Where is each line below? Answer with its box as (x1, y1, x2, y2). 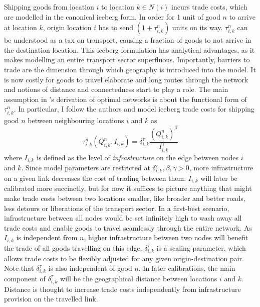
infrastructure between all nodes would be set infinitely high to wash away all (4, 213, 242, 223)
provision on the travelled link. (4, 293, 98, 304)
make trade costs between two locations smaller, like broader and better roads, (4, 192, 245, 203)
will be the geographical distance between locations (60, 273, 217, 283)
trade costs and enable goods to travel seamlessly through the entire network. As (4, 222, 252, 233)
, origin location (43, 22, 92, 33)
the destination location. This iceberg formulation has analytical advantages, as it (4, 44, 255, 55)
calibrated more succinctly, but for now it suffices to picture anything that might (4, 183, 252, 193)
